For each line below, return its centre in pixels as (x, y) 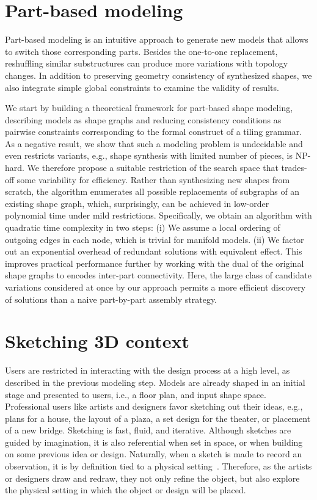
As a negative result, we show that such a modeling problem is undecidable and (154, 143)
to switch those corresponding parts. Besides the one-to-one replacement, (141, 51)
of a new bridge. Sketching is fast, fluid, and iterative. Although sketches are (148, 430)
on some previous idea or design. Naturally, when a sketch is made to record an (154, 454)
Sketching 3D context (97, 341)
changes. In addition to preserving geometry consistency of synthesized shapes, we (158, 75)
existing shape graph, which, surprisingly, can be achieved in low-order (137, 203)
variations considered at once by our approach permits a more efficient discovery (155, 287)
